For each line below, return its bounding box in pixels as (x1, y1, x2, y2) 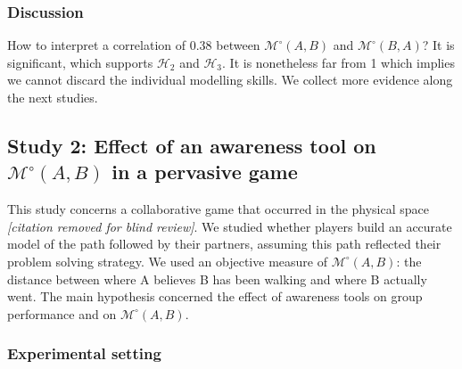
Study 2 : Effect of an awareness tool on (7, 131, 376, 159)
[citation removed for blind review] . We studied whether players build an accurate (7, 217, 452, 235)
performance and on (7, 304, 117, 323)
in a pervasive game (111, 158, 298, 185)
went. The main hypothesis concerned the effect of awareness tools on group (7, 287, 423, 306)
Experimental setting (7, 342, 161, 365)
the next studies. (7, 88, 98, 106)
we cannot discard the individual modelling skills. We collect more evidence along (7, 70, 453, 89)
